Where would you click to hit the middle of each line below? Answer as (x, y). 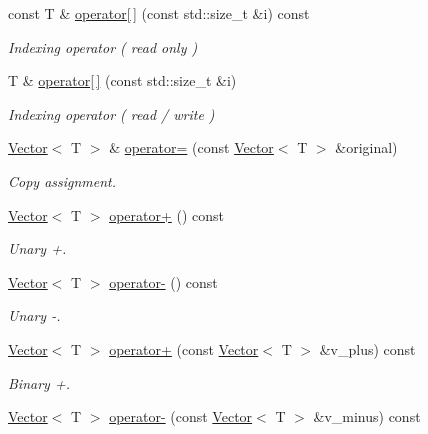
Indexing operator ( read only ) (103, 46)
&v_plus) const (367, 348)
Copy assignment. (62, 180)
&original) (366, 147)
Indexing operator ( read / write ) (111, 113)
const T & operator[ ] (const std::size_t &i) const (159, 13)
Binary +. (39, 382)
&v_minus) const (367, 416)
